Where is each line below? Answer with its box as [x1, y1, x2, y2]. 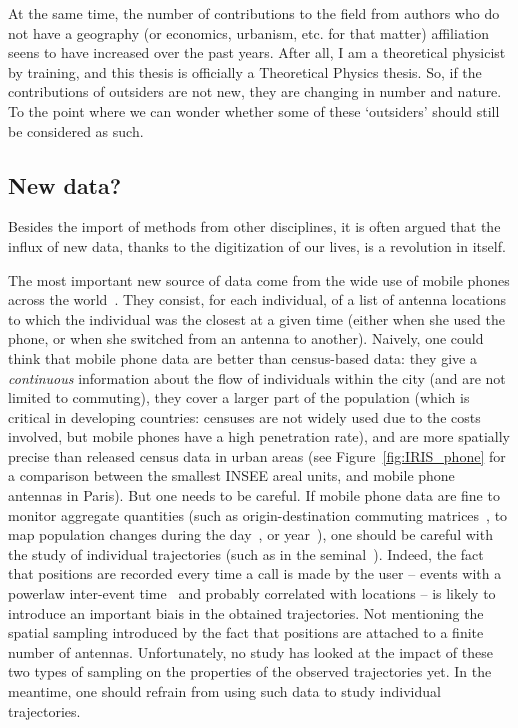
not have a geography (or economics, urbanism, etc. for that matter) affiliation [8, 22, 490, 43]
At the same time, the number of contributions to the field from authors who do [8, 3, 500, 23]
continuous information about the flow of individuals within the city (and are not [8, 367, 506, 388]
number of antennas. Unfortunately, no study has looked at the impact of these [8, 641, 493, 662]
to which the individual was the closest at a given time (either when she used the [8, 308, 505, 329]
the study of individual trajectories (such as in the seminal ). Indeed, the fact [8, 543, 484, 564]
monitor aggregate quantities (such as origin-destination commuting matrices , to [8, 504, 508, 525]
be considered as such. [8, 120, 144, 141]
